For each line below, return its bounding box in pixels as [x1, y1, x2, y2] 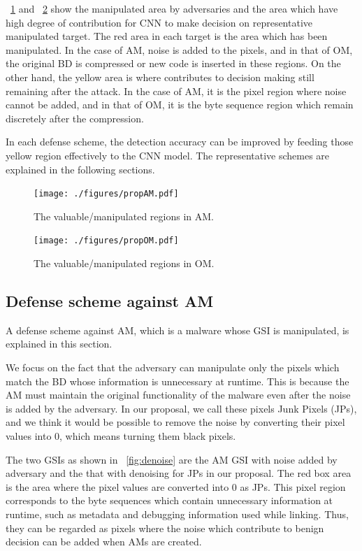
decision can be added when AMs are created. [6, 534, 202, 549]
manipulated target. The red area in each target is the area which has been [6, 29, 328, 43]
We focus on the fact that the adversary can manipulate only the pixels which [6, 360, 340, 375]
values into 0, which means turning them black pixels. [6, 428, 236, 443]
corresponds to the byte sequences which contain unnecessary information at [6, 493, 333, 508]
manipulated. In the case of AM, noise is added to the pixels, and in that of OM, [6, 42, 353, 57]
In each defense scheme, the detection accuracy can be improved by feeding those [6, 134, 354, 149]
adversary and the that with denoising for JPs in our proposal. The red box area [6, 466, 352, 480]
